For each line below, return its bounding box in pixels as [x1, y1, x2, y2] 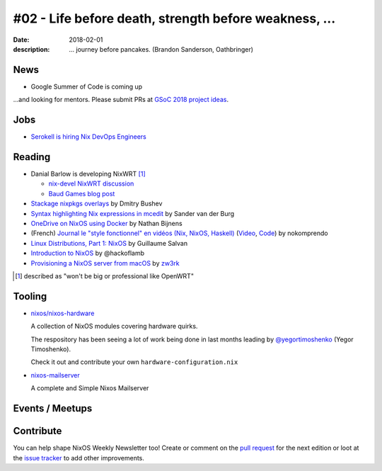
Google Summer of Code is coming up [30, 82, 143, 91]
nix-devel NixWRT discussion [48, 179, 134, 188]
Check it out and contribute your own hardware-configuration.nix [30, 358, 238, 366]
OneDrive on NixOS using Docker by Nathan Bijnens [30, 220, 183, 227]
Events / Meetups [13, 402, 93, 414]
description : [13, 45, 50, 53]
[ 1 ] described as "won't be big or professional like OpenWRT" [15, 271, 195, 280]
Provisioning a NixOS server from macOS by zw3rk [30, 259, 180, 267]
